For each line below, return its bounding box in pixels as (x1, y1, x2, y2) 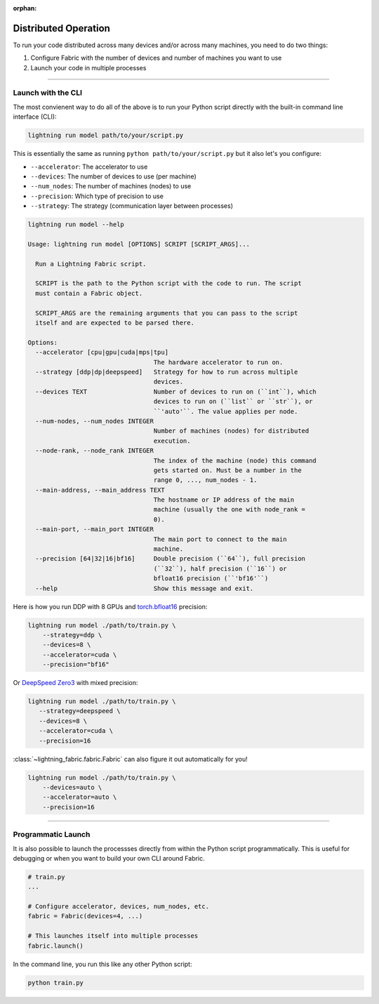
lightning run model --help (27, 221, 124, 228)
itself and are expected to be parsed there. (35, 319, 194, 327)
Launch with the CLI (13, 88, 83, 98)
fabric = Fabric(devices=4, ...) (27, 912, 143, 920)
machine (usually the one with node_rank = (153, 506, 305, 514)
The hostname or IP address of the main (153, 496, 295, 504)
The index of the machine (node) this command (153, 457, 317, 464)
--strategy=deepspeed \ (39, 707, 121, 715)
